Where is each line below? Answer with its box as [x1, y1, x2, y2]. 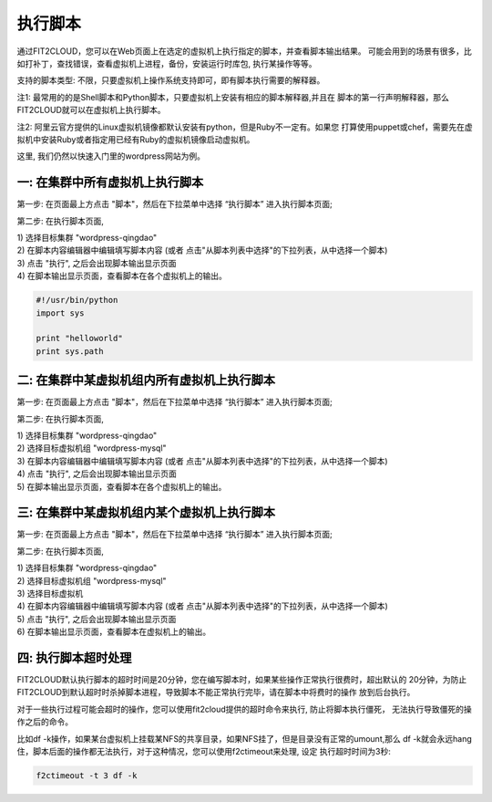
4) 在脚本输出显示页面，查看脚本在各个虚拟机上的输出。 [16, 270, 228, 282]
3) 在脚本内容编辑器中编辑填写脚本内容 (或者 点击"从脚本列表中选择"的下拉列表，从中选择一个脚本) [16, 455, 388, 466]
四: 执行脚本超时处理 [16, 650, 132, 665]
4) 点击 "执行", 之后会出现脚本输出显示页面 [16, 468, 177, 479]
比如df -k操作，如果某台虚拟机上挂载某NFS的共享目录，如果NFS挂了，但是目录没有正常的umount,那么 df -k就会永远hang [16, 733, 473, 744]
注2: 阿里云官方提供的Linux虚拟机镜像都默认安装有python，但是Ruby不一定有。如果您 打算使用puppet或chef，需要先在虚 [16, 121, 473, 132]
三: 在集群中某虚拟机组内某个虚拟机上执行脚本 [16, 505, 275, 520]
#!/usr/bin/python [36, 295, 118, 306]
